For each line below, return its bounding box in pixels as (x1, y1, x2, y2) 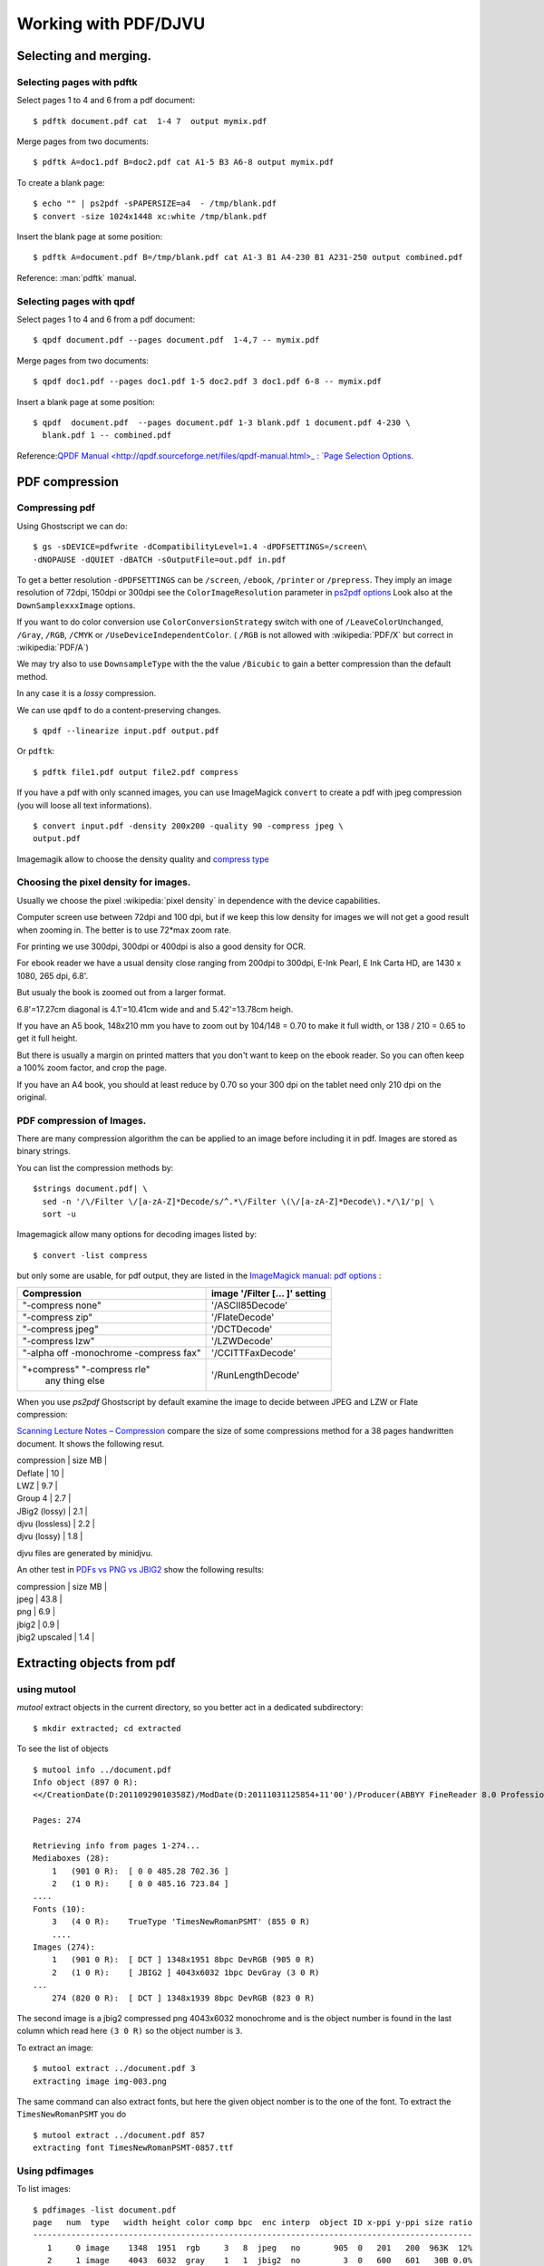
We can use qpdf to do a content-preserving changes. (16, 704, 222, 715)
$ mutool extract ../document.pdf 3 (33, 2063, 196, 2074)
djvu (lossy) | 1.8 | (16, 1531, 83, 1542)
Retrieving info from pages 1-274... (33, 1840, 201, 1851)
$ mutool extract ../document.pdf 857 (33, 2130, 206, 2140)
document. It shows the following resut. (16, 1438, 165, 1449)
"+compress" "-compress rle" (22, 1362, 151, 1375)
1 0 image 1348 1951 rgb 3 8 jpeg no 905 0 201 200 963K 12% (46, 2242, 473, 2252)
